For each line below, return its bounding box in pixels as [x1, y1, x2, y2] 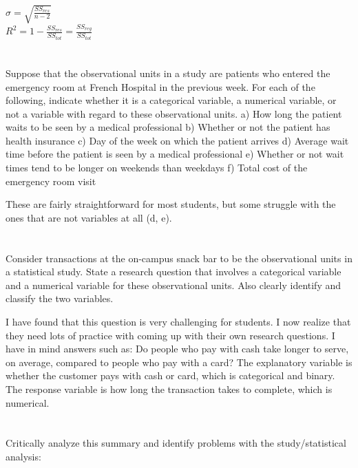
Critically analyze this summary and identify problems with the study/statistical [6, 436, 346, 450]
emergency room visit [6, 173, 96, 188]
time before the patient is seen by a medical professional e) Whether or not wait [6, 147, 344, 161]
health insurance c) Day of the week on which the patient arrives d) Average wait [6, 133, 349, 147]
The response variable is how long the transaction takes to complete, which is [6, 381, 333, 396]
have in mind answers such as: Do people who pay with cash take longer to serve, [6, 341, 349, 356]
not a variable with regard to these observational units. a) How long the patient [6, 106, 342, 120]
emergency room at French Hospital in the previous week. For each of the [6, 79, 315, 94]
